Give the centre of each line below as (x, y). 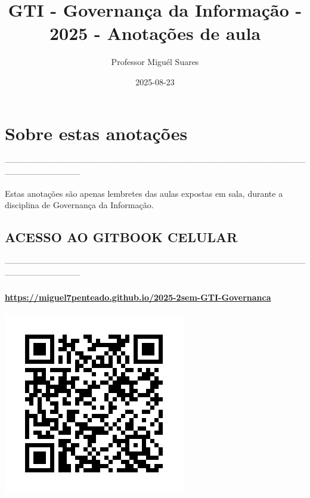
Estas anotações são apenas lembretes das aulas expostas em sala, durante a (144, 193)
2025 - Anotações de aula (155, 33)
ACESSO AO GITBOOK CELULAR (121, 237)
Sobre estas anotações (96, 133)
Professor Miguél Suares (155, 62)
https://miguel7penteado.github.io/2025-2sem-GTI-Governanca (138, 297)
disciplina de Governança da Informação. (79, 205)
